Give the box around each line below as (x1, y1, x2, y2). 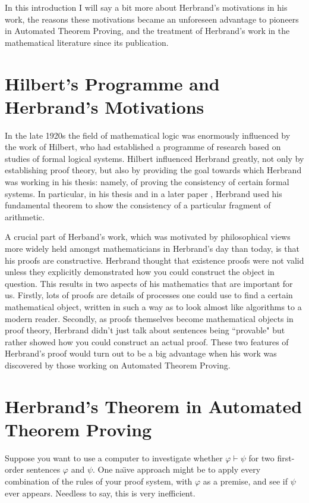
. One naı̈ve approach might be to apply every (93, 463, 261, 476)
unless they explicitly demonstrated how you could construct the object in (5, 265, 275, 278)
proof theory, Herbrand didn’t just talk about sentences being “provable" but (5, 324, 285, 336)
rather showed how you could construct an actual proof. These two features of (5, 335, 289, 348)
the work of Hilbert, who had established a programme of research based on (5, 140, 281, 153)
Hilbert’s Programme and (5, 71, 220, 95)
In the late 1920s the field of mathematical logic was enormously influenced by (5, 129, 291, 141)
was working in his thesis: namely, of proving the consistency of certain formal (5, 176, 289, 188)
